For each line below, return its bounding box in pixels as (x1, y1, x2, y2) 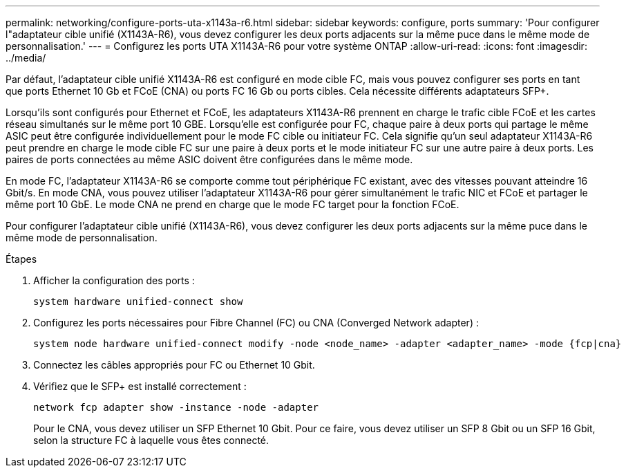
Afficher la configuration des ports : (33, 275, 195, 286)
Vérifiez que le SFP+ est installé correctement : (33, 380, 247, 392)
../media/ (6, 52, 46, 64)
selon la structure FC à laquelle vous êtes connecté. (33, 434, 269, 446)
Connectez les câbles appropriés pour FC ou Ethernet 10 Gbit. (33, 359, 315, 371)
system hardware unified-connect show (33, 296, 243, 307)
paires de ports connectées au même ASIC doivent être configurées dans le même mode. (6, 154, 413, 165)
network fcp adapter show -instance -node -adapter (33, 402, 319, 413)
